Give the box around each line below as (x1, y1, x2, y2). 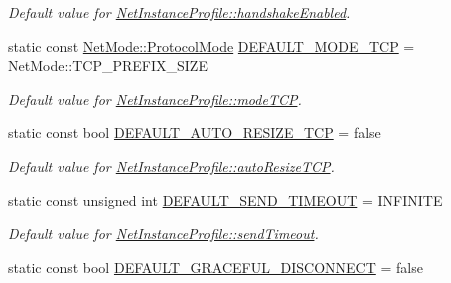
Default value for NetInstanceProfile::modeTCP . (8, 88, 302, 109)
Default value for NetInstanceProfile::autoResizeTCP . (8, 155, 335, 176)
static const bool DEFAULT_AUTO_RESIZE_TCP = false (8, 122, 381, 143)
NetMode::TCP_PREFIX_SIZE (8, 55, 208, 76)
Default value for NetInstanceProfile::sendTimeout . (8, 223, 319, 244)
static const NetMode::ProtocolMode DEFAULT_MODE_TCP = (8, 35, 415, 56)
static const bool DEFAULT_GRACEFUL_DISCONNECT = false (8, 256, 423, 277)
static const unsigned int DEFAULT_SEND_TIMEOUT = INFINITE (8, 189, 443, 210)
